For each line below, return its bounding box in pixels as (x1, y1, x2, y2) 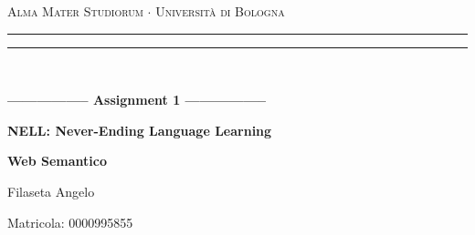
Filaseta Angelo (7, 181, 95, 200)
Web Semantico (7, 151, 107, 170)
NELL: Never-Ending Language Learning (7, 120, 272, 139)
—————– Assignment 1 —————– (7, 90, 267, 109)
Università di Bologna (155, 2, 285, 20)
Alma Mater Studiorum (7, 2, 143, 20)
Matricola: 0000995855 (7, 212, 133, 231)
